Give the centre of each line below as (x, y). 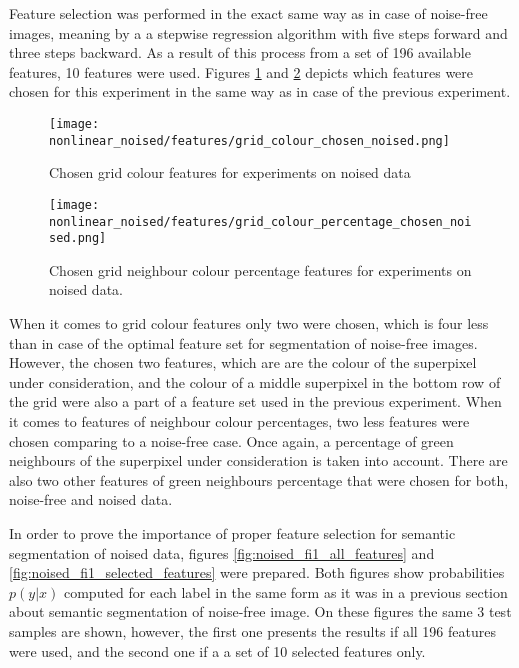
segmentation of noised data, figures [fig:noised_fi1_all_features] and (222, 552)
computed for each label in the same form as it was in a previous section (285, 591)
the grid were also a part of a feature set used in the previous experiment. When (255, 401)
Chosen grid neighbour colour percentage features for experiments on (260, 269)
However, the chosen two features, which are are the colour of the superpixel (243, 362)
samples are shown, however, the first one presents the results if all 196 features (252, 630)
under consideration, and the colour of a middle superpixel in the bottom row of (255, 381)
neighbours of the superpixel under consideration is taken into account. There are (258, 460)
